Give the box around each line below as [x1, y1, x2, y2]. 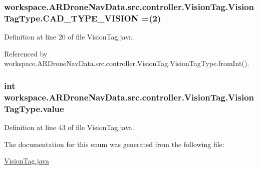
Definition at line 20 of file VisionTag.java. [4, 31, 134, 42]
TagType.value [4, 102, 64, 114]
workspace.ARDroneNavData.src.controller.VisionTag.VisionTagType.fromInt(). [4, 58, 249, 68]
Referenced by [4, 48, 48, 58]
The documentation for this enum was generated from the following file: [4, 138, 224, 149]
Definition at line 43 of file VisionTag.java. [4, 121, 134, 132]
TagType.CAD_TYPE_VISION [4, 11, 139, 24]
